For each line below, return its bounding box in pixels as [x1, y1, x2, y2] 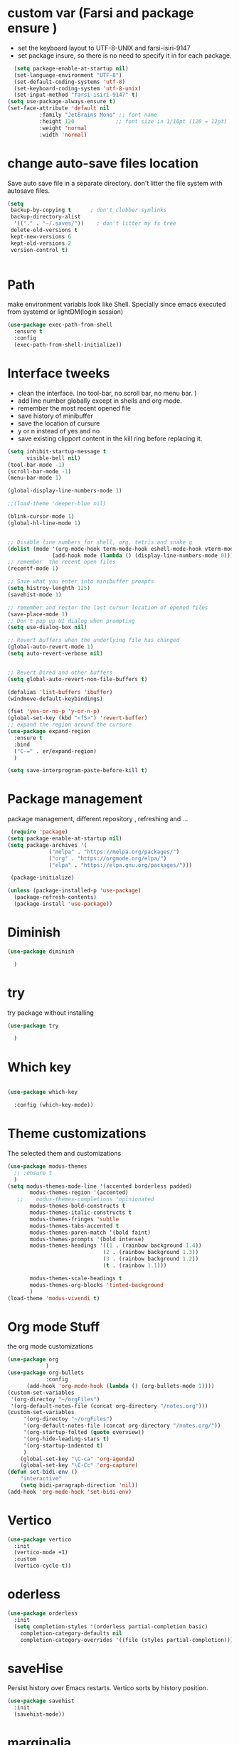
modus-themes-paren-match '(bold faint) [29, 1229, 152, 1236]
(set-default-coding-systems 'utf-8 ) [14, 78, 126, 85]
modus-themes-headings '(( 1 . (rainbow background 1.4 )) [29, 1242, 202, 1250]
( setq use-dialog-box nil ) [7, 624, 87, 631]
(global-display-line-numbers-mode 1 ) [7, 487, 122, 495]
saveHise [7, 1660, 64, 1677]
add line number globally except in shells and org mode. [17, 396, 183, 405]
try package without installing [7, 1008, 95, 1017]
